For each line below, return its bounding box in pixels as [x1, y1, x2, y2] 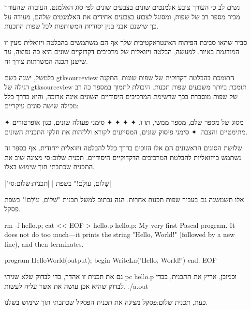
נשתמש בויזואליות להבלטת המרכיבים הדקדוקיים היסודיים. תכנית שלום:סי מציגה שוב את [4, 152, 241, 162]
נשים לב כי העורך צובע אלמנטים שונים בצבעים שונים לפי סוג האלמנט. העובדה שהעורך [4, 2, 240, 12]
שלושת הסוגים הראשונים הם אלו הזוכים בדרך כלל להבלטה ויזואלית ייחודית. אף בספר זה [4, 143, 242, 153]
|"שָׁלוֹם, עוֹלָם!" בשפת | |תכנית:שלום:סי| [4, 177, 111, 188]
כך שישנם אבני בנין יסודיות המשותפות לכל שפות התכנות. [4, 21, 159, 31]
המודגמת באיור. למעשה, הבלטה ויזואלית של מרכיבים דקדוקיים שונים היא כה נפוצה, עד [4, 46, 239, 57]
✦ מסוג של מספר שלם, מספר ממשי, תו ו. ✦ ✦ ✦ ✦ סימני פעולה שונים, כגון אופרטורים [4, 117, 244, 127]
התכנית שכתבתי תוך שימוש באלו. [4, 162, 95, 172]
